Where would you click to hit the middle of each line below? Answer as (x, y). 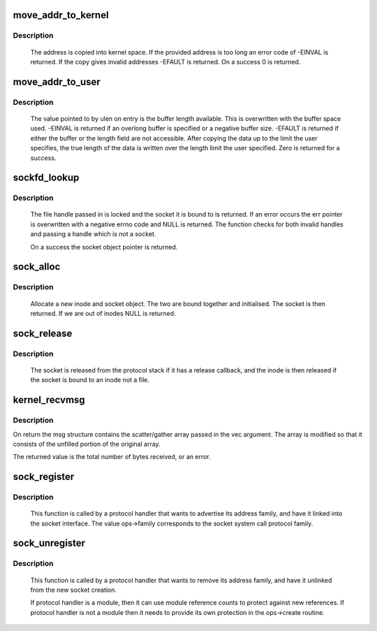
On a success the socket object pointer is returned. (104, 247)
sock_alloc (37, 267)
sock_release (43, 333)
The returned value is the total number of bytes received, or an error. (112, 457)
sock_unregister (49, 543)
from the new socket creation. (74, 590)
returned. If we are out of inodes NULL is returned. (103, 313)
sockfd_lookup (46, 178)
